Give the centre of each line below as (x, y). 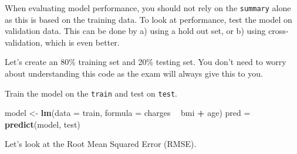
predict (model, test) (43, 124)
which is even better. (82, 42)
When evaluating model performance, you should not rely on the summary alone (148, 8)
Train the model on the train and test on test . (91, 93)
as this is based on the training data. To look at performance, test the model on (148, 19)
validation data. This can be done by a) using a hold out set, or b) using (135, 31)
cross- (279, 31)
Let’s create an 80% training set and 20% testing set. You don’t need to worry (146, 62)
